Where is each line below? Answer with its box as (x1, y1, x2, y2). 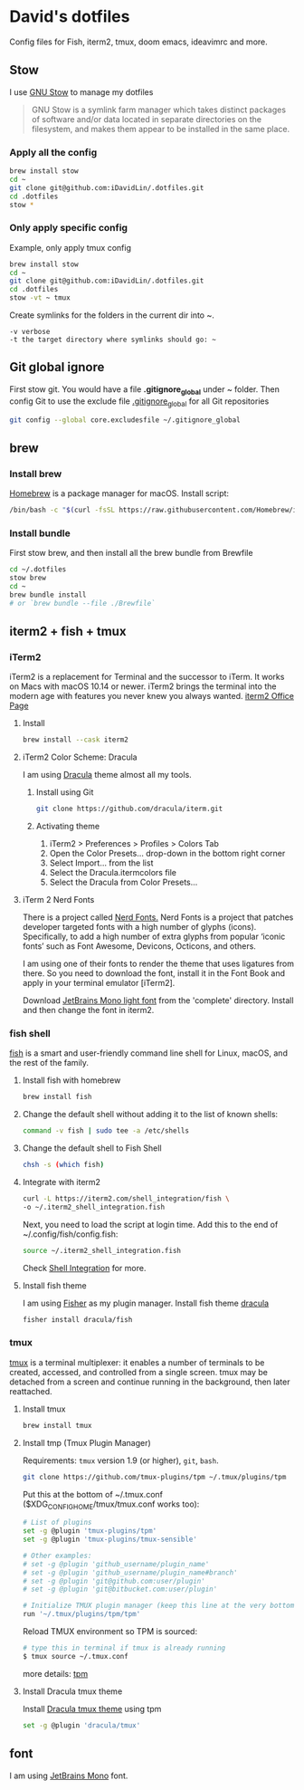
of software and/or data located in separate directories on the (31, 113, 262, 124)
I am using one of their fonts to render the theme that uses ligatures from (22, 958, 294, 970)
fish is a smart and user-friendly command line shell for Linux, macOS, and (9, 1048, 288, 1058)
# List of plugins (22, 1518, 92, 1527)
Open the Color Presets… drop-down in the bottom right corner (49, 848, 286, 859)
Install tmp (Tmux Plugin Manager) (22, 1437, 151, 1448)
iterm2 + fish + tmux (9, 624, 127, 639)
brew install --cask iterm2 (22, 735, 128, 744)
